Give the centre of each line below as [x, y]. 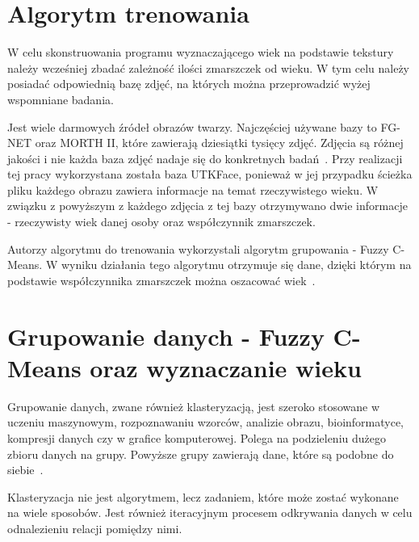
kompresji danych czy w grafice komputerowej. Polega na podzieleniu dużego [197, 437]
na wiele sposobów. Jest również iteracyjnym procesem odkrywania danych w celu [210, 513]
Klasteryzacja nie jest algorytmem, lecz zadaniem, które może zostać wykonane [203, 496]
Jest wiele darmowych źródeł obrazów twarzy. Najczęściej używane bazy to [192, 126]
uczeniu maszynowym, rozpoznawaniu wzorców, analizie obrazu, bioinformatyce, [206, 422]
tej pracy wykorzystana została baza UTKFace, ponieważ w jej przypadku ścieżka [210, 174]
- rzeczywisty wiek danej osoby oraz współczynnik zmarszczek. [161, 222]
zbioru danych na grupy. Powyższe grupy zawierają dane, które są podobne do [201, 454]
